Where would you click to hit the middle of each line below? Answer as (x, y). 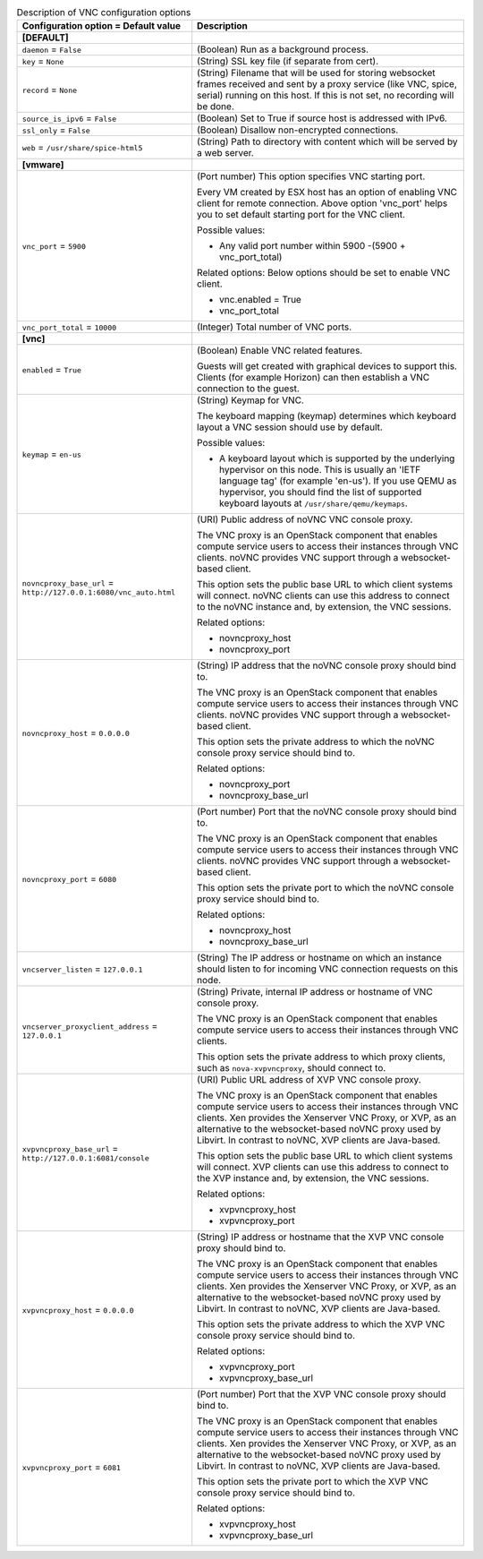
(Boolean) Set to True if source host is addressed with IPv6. (322, 118)
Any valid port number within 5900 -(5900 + (313, 246)
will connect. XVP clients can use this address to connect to (323, 1167)
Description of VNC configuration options (104, 13)
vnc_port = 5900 (54, 246)
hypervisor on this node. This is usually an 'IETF (320, 470)
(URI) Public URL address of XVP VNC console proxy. (309, 1080)
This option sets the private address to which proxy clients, (322, 1057)
